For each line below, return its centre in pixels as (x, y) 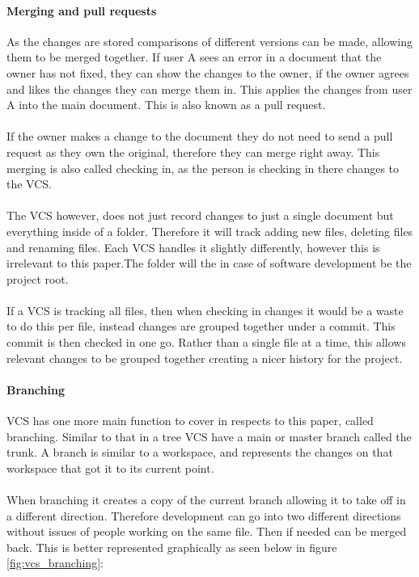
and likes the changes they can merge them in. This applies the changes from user (209, 88)
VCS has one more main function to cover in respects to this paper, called (190, 421)
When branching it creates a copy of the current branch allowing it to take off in (206, 500)
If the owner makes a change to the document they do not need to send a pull (200, 136)
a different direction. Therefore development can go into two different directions (204, 515)
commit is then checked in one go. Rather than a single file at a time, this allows (206, 342)
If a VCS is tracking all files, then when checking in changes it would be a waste (205, 310)
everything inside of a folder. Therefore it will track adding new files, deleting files (210, 231)
